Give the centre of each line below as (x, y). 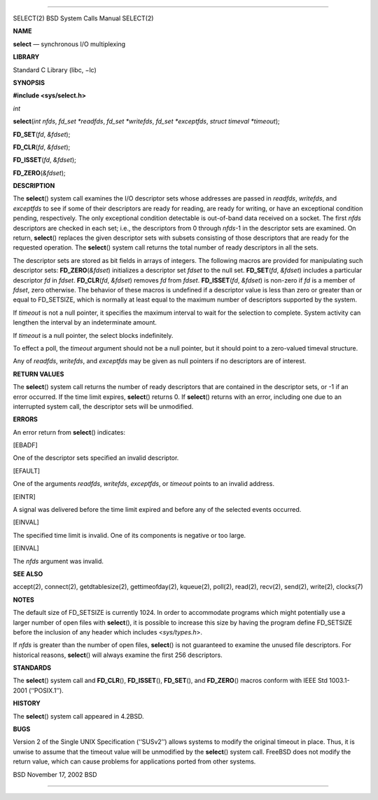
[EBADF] (25, 445)
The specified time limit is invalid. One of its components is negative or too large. (129, 535)
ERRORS (26, 419)
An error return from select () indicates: (69, 432)
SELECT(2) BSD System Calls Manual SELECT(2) (83, 18)
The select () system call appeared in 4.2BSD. (78, 716)
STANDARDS (32, 668)
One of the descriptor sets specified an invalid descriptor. (96, 458)
